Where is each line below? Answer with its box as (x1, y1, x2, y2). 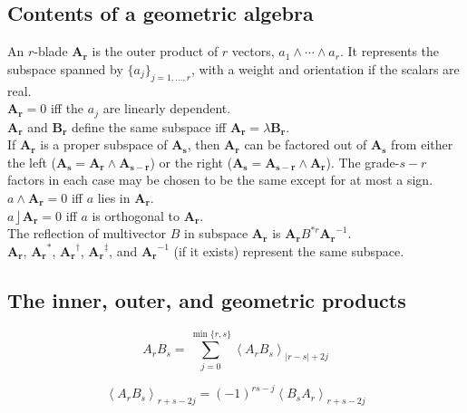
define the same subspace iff (72, 117, 227, 136)
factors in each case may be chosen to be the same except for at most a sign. (7, 170, 433, 189)
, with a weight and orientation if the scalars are (191, 59, 460, 78)
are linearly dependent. (102, 99, 231, 118)
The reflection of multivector (7, 224, 167, 243)
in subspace (184, 224, 248, 243)
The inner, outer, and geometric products (7, 285, 406, 313)
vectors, (231, 42, 275, 61)
